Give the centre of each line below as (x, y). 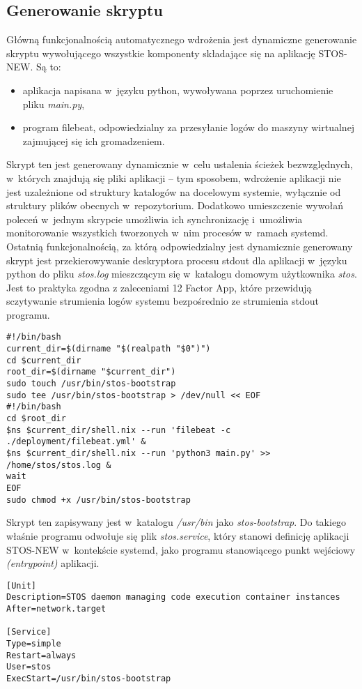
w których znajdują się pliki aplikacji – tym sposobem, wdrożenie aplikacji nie (174, 177)
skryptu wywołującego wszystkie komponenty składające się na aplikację (161, 53)
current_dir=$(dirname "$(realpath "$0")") (109, 349)
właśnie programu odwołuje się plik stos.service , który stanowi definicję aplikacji (178, 535)
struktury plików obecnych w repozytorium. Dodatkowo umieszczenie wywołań (175, 205)
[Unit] (21, 585)
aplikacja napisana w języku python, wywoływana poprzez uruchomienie (178, 90)
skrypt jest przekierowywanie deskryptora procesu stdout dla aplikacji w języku (177, 260)
